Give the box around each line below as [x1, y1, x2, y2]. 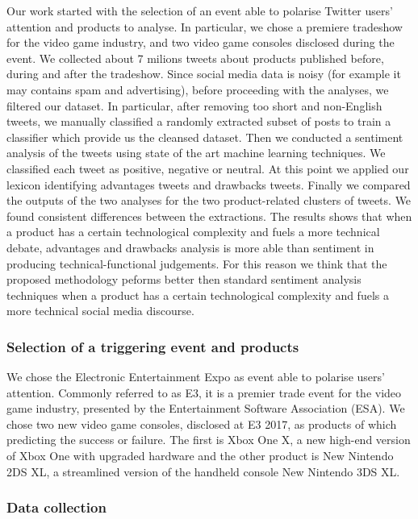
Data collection [6, 497, 107, 517]
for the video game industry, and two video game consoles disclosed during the [6, 34, 395, 51]
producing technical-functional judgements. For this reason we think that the [6, 255, 387, 272]
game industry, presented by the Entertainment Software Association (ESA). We [6, 400, 405, 417]
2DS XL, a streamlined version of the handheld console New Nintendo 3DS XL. [6, 463, 400, 480]
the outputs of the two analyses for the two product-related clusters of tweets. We [6, 192, 412, 209]
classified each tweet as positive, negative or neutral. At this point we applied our [6, 160, 409, 176]
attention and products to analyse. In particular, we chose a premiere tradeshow [6, 18, 403, 35]
